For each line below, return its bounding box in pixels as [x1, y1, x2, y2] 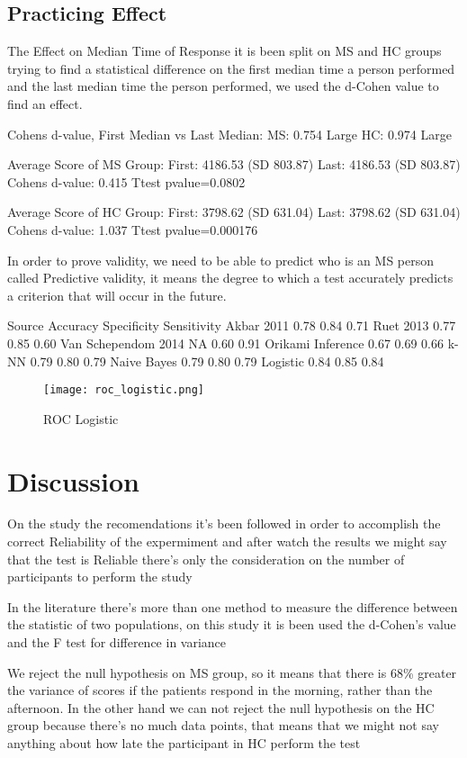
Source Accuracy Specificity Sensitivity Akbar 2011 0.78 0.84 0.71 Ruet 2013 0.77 [7, 316, 456, 335]
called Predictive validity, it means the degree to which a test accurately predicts [7, 268, 454, 287]
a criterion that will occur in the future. [7, 285, 227, 304]
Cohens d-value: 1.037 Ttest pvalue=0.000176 [7, 220, 258, 239]
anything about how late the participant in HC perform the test [7, 734, 361, 753]
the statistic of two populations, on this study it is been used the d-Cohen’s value [7, 615, 456, 634]
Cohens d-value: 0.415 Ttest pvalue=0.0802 [7, 172, 246, 191]
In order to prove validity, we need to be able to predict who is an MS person [7, 250, 435, 269]
